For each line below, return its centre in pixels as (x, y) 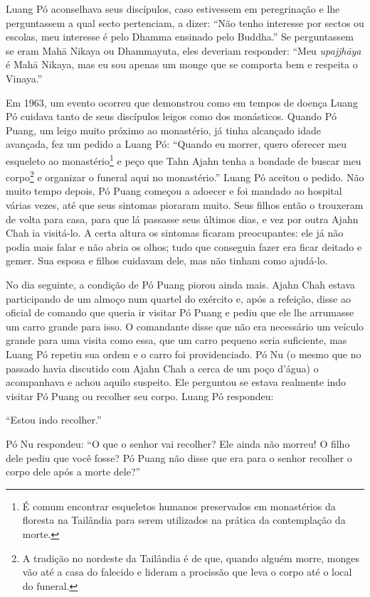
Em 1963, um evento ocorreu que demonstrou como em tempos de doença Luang (182, 102)
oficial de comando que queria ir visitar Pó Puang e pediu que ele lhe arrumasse (180, 312)
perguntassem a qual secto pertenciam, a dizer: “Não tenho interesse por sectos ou (185, 22)
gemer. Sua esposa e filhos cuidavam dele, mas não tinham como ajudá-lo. (167, 260)
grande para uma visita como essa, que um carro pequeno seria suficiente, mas (176, 340)
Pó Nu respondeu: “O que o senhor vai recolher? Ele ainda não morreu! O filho (178, 443)
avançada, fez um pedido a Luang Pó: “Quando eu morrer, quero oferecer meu (176, 144)
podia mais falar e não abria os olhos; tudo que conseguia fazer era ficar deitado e (184, 246)
